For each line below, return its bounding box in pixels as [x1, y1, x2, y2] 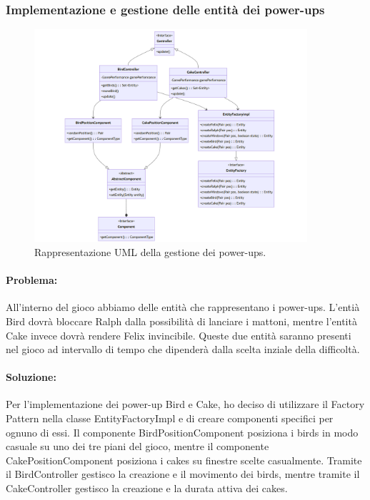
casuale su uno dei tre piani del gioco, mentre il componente [6, 439, 269, 454]
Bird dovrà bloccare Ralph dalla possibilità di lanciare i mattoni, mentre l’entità [6, 313, 357, 328]
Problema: [6, 272, 58, 287]
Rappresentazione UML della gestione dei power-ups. [34, 244, 266, 259]
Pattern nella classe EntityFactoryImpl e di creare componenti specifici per [6, 411, 334, 426]
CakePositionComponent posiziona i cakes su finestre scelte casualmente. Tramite [6, 452, 362, 467]
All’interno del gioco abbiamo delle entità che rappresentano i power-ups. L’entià [6, 300, 360, 315]
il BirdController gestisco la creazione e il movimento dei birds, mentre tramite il [6, 466, 360, 481]
